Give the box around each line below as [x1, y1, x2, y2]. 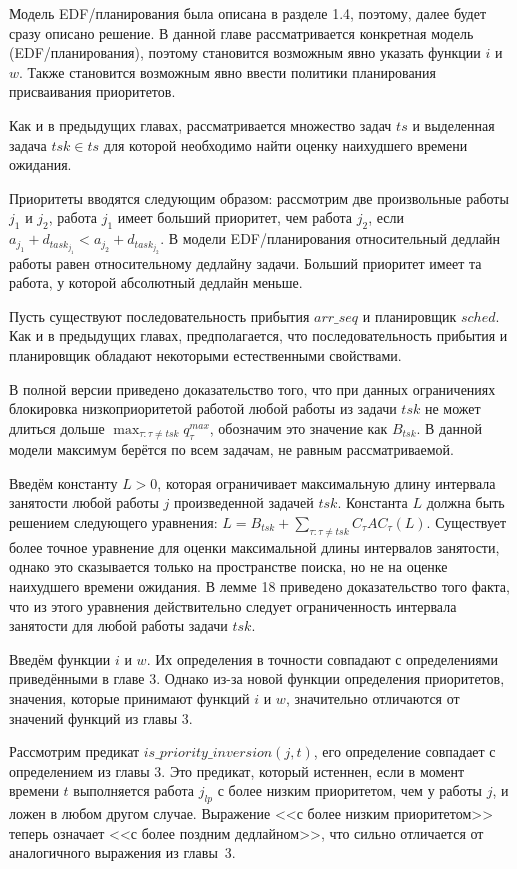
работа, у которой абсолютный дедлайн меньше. [9, 272, 303, 293]
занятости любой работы [9, 492, 159, 513]
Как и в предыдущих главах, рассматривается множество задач [9, 114, 392, 135]
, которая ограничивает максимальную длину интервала [157, 472, 496, 493]
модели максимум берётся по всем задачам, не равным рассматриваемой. [9, 439, 454, 460]
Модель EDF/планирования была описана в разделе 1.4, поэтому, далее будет [9, 3, 487, 23]
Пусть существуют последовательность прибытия [9, 305, 310, 326]
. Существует [426, 512, 507, 533]
